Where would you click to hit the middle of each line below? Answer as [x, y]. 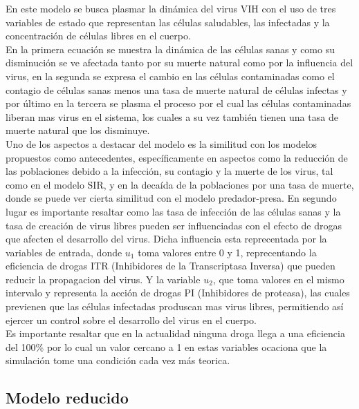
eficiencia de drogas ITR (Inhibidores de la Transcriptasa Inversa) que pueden [171, 266]
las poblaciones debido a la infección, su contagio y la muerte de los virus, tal [169, 171]
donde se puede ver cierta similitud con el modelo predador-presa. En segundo [171, 198]
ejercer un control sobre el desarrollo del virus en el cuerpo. [131, 320]
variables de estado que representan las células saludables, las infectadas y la [168, 22]
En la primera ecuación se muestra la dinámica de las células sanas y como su [170, 49]
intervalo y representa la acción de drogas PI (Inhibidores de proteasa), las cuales [178, 293]
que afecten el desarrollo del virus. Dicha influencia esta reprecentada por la [166, 239]
